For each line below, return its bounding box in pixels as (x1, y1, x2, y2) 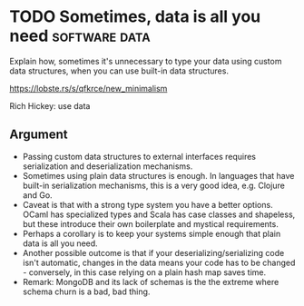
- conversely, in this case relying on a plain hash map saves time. (22, 266, 267, 278)
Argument (9, 127, 68, 143)
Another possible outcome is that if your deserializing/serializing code (22, 247, 285, 258)
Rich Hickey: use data (9, 100, 91, 111)
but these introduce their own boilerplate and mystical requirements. (22, 218, 279, 229)
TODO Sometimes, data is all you (9, 6, 261, 27)
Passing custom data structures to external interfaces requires (22, 151, 257, 162)
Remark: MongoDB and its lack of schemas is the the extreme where (22, 276, 279, 287)
